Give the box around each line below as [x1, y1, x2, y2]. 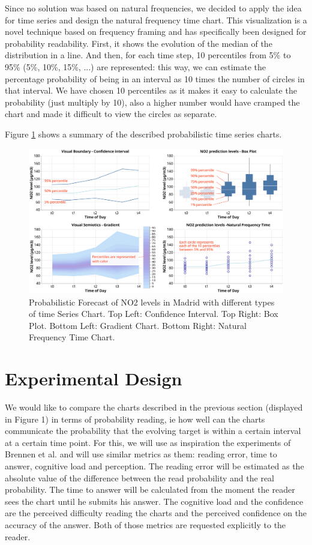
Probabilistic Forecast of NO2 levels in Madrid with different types [29, 295, 275, 308]
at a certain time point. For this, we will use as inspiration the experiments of [5, 436, 291, 448]
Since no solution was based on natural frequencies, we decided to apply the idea [5, 2, 302, 14]
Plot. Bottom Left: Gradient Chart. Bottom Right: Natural [29, 319, 247, 331]
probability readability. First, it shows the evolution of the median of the [5, 37, 272, 49]
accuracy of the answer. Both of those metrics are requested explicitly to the [5, 518, 286, 531]
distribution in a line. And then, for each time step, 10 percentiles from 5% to [5, 49, 291, 61]
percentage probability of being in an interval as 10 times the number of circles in [5, 72, 305, 85]
